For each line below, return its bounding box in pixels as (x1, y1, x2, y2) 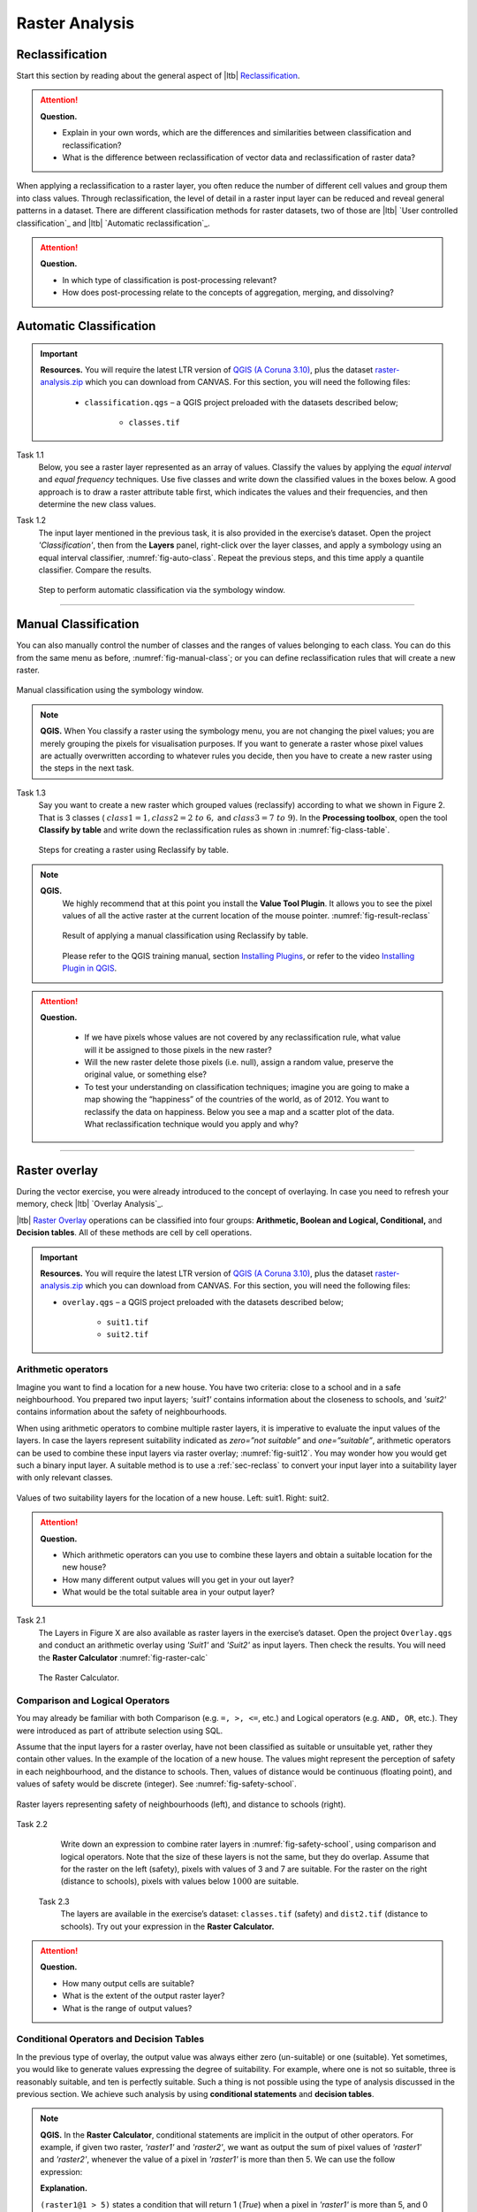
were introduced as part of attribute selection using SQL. (16, 1725, 223, 1736)
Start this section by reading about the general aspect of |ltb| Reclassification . (16, 71, 300, 81)
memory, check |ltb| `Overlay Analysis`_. (16, 1199, 163, 1210)
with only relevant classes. (16, 1472, 114, 1483)
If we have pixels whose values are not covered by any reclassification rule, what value (84, 1032, 401, 1043)
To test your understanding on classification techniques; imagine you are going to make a (84, 1081, 410, 1092)
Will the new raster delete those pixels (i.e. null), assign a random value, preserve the (84, 1057, 394, 1068)
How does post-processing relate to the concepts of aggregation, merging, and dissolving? (62, 288, 395, 298)
